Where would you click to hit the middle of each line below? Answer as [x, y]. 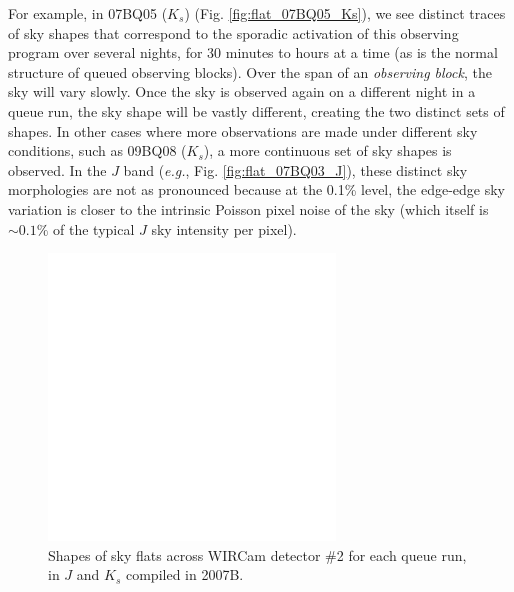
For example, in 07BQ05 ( [88, 13]
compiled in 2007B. [184, 574]
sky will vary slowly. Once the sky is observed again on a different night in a [242, 91]
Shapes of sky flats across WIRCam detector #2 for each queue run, [257, 554]
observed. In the [57, 169]
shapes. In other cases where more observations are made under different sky [243, 130]
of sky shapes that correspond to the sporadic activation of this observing [233, 32]
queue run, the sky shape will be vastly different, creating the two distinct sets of [256, 110]
